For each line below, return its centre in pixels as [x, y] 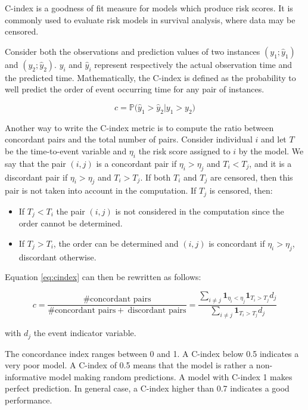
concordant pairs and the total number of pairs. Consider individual [129, 139]
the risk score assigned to [184, 150]
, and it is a [270, 163]
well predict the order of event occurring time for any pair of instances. [135, 89]
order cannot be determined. [71, 223]
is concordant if [237, 243]
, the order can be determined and [116, 243]
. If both [155, 177]
